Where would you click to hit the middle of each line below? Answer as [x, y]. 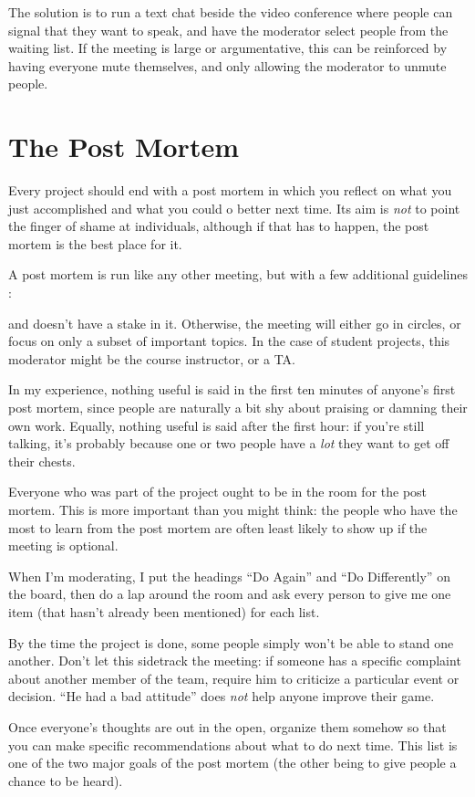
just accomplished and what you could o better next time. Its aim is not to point [234, 208]
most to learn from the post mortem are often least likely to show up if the [218, 527]
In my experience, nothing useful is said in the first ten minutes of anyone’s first [232, 389]
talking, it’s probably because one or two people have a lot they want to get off [229, 443]
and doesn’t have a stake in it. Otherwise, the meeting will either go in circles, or [235, 323]
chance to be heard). [66, 780]
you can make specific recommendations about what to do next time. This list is [233, 745]
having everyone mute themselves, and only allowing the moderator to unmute [227, 65]
